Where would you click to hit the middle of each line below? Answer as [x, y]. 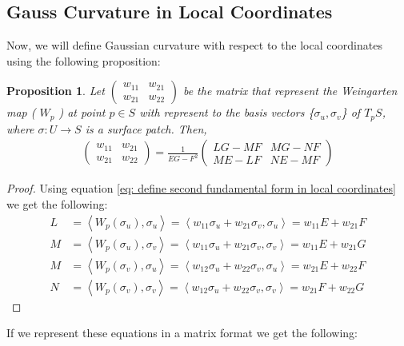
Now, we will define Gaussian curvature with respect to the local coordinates [194, 45]
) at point [82, 112]
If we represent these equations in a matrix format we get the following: [182, 333]
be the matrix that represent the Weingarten [290, 91]
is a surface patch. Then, [146, 128]
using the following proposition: [84, 60]
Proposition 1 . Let [56, 91]
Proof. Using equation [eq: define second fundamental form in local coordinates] [201, 188]
